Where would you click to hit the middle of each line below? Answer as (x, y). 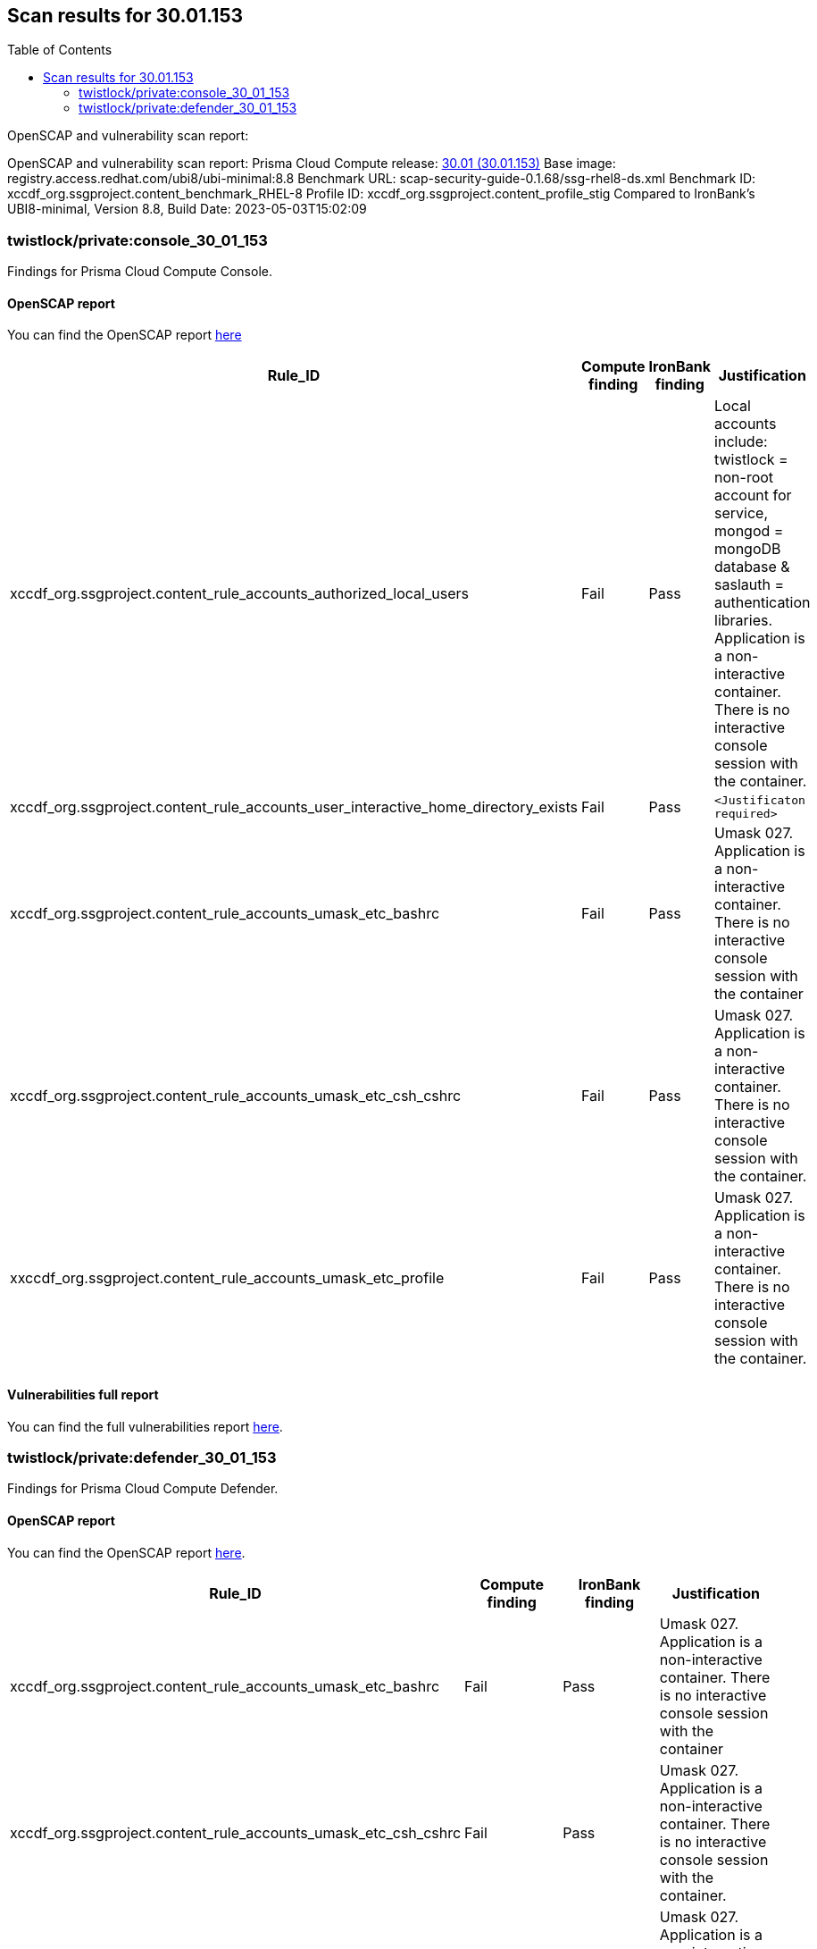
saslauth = (750, 585)
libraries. (744, 621)
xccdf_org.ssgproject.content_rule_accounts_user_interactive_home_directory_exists (294, 807)
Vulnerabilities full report (83, 1395)
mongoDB (748, 549)
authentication (763, 603)
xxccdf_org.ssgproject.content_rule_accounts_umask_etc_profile (227, 1278)
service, (742, 513)
